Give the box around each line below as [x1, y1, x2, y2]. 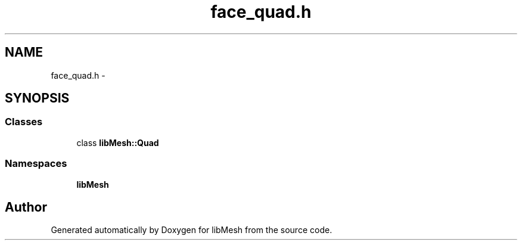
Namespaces [5, 157, 67, 170]
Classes [5, 116, 43, 128]
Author [5, 199, 47, 215]
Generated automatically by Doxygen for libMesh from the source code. [51, 225, 333, 235]
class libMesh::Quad [76, 137, 159, 148]
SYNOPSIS [5, 91, 70, 106]
